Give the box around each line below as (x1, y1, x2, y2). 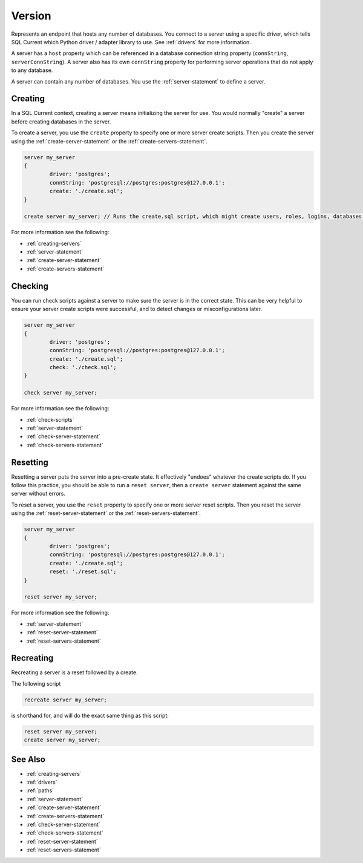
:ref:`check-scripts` (26, 416, 74, 423)
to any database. (11, 67, 53, 74)
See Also (11, 754, 45, 764)
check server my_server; (24, 389, 98, 396)
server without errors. (11, 490, 66, 497)
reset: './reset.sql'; (49, 568, 117, 575)
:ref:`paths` (26, 787, 54, 794)
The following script (11, 680, 61, 687)
